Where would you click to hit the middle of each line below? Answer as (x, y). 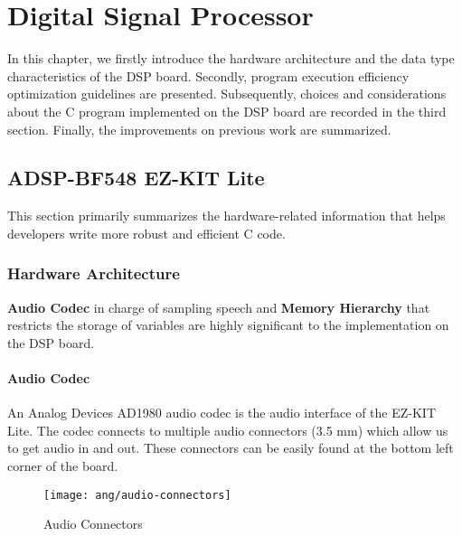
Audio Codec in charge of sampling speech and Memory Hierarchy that (219, 307)
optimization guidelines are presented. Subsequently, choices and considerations (227, 94)
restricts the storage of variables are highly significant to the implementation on (228, 325)
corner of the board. (63, 466)
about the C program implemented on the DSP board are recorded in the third (227, 111)
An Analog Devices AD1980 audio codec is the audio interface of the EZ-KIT (222, 413)
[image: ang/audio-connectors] (137, 495)
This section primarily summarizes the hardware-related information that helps (226, 216)
